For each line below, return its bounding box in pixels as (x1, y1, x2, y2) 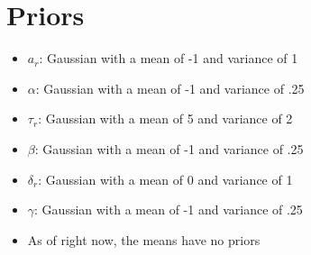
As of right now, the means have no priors (27, 230, 261, 249)
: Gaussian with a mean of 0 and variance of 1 (38, 169, 293, 188)
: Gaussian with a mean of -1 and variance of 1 (39, 49, 298, 68)
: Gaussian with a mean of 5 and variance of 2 (38, 109, 293, 128)
